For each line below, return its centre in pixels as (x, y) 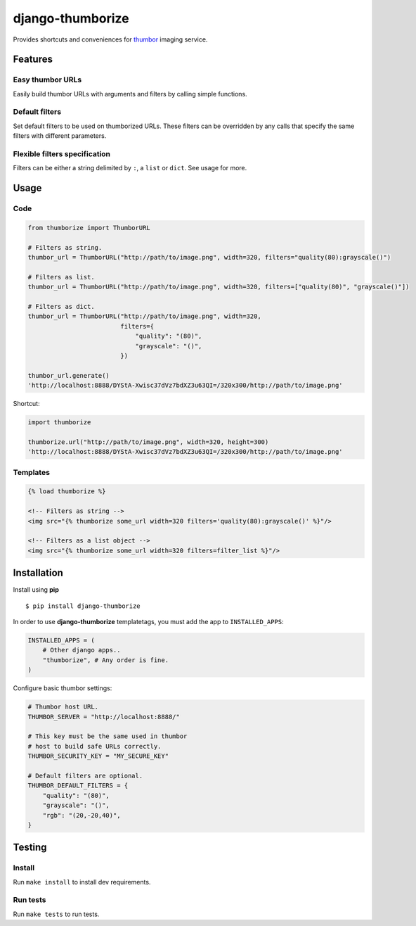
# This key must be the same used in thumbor (108, 736)
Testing (30, 848)
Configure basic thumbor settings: (63, 688)
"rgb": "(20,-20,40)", (82, 815)
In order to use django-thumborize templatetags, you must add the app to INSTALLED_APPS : (148, 622)
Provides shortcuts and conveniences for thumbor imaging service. (110, 39)
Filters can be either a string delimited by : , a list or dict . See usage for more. (130, 168)
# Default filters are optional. (85, 775)
